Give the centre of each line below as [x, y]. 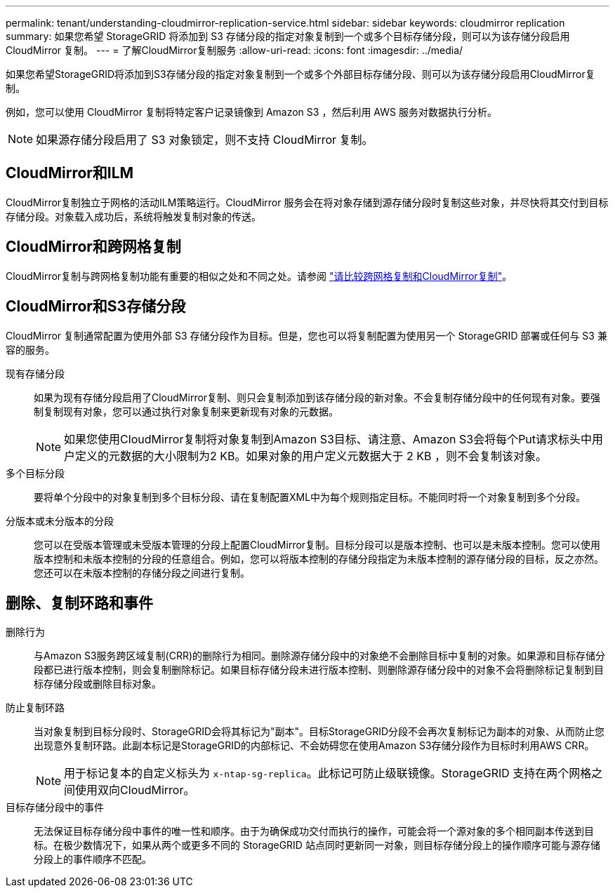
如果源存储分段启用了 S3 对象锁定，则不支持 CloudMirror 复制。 [205, 140]
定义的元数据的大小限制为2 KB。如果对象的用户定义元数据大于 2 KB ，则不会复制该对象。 [311, 456]
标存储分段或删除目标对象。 [98, 684]
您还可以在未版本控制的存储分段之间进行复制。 [142, 572]
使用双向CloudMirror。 [135, 790]
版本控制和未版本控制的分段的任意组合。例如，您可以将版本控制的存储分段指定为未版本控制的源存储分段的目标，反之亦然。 [319, 558]
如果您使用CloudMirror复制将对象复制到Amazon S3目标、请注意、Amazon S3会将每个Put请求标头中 [328, 439]
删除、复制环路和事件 [79, 603]
